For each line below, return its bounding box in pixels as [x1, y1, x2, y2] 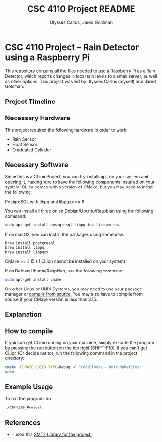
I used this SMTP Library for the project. [12, 431, 92, 437]
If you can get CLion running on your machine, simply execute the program [5, 340, 155, 346]
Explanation [5, 310, 42, 319]
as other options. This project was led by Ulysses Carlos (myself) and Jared [5, 78, 156, 84]
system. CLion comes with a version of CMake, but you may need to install [5, 184, 154, 190]
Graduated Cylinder [12, 147, 52, 153]
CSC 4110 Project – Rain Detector [5, 41, 139, 52]
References [5, 419, 41, 427]
